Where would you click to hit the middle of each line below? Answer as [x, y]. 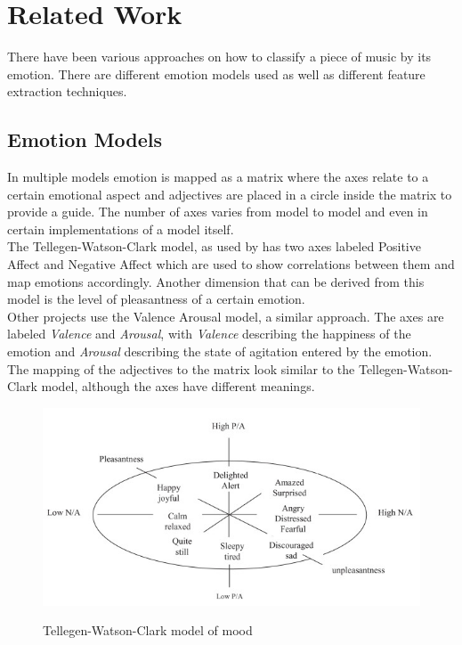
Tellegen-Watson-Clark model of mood [148, 630]
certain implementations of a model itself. [121, 229]
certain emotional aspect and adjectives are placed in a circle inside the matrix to [230, 194]
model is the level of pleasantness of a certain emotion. [156, 299]
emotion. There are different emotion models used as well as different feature [216, 73]
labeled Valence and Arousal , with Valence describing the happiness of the [209, 334]
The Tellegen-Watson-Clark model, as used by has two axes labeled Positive [214, 246]
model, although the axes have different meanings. [178, 386]
